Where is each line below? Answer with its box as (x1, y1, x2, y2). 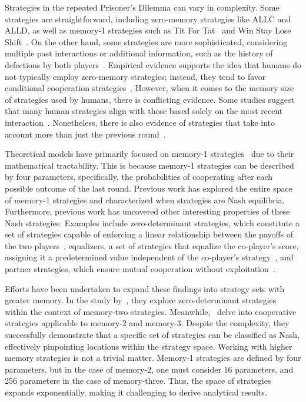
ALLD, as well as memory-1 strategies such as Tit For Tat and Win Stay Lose (5, 24, 291, 36)
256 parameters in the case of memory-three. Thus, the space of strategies (5, 374, 271, 387)
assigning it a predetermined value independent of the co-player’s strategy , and (5, 251, 294, 263)
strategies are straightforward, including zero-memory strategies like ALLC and (5, 12, 291, 25)
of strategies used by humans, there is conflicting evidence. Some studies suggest (5, 93, 294, 105)
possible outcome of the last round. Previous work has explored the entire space (5, 182, 292, 194)
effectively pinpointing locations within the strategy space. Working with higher (5, 340, 292, 352)
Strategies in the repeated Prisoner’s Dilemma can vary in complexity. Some (5, 1, 280, 13)
